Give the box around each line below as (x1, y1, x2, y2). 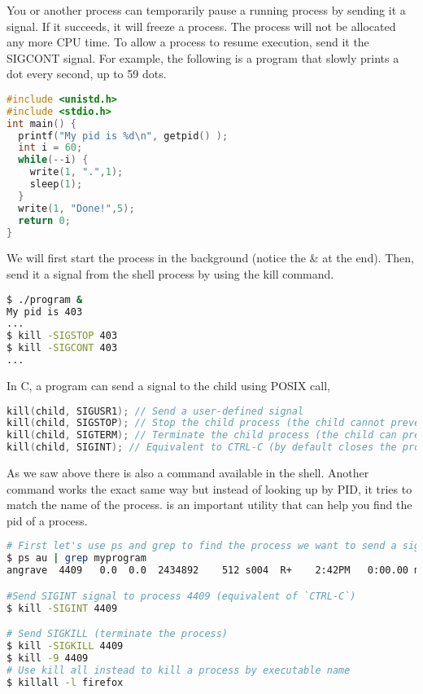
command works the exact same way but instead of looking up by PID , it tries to (7, 480, 412, 497)
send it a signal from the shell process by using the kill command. (7, 266, 334, 283)
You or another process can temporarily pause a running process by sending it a (7, 2, 406, 18)
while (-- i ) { (18, 154, 89, 166)
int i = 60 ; (18, 142, 83, 154)
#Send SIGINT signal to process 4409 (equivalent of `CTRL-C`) (7, 590, 356, 602)
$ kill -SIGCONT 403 (7, 342, 118, 354)
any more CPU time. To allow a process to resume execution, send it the (7, 33, 369, 51)
